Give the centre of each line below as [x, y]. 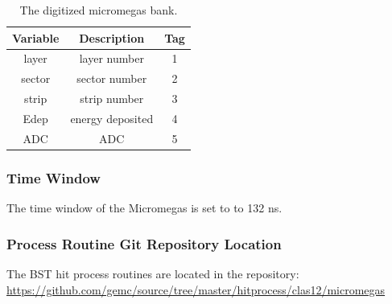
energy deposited [112, 118]
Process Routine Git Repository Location [144, 243]
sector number [112, 78]
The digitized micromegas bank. [99, 10]
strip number [112, 99]
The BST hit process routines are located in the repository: [153, 273]
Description [112, 37]
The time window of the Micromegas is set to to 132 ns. [144, 208]
